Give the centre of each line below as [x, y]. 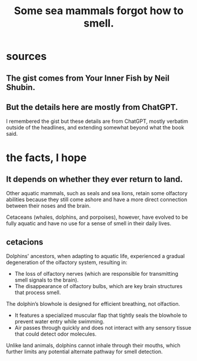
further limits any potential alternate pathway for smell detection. [84, 352]
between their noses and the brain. [49, 206]
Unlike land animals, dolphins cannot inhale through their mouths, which [93, 346]
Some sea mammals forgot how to [99, 11]
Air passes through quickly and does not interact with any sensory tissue [103, 328]
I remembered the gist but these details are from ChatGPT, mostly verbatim [97, 121]
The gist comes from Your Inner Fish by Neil [88, 78]
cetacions [25, 242]
